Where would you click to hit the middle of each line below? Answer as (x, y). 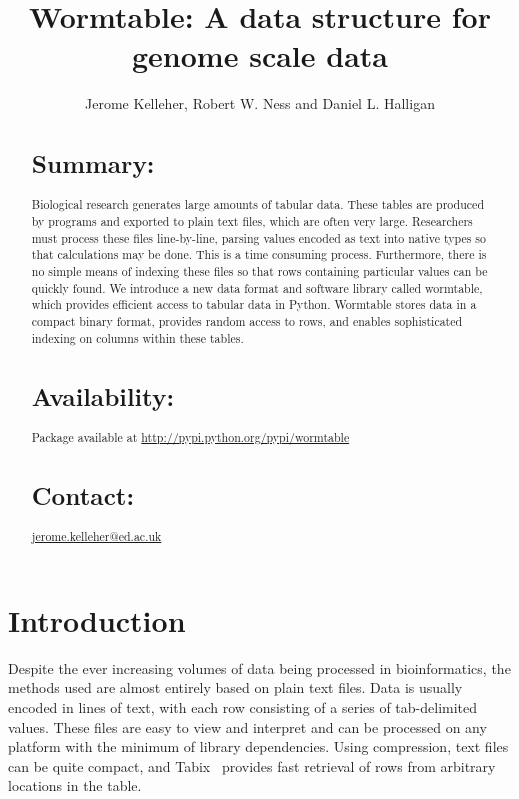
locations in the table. (75, 785)
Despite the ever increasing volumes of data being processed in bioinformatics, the (259, 667)
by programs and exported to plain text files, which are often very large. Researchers (252, 221)
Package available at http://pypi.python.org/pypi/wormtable (190, 436)
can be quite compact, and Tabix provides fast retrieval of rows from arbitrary (252, 765)
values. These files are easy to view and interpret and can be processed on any (247, 726)
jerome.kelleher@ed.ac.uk (96, 536)
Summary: (93, 163)
